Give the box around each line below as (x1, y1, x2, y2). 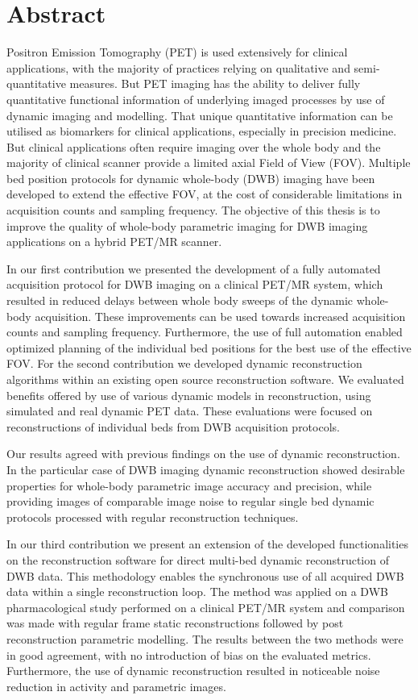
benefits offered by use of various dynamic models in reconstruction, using (6, 386, 371, 403)
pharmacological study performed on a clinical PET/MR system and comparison (6, 598, 405, 615)
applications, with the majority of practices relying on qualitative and (6, 59, 350, 76)
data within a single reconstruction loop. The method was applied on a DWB (6, 583, 388, 600)
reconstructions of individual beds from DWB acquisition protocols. (6, 418, 340, 435)
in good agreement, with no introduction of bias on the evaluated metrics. (6, 646, 371, 663)
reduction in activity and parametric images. (6, 677, 226, 694)
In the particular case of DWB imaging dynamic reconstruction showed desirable (6, 460, 405, 477)
